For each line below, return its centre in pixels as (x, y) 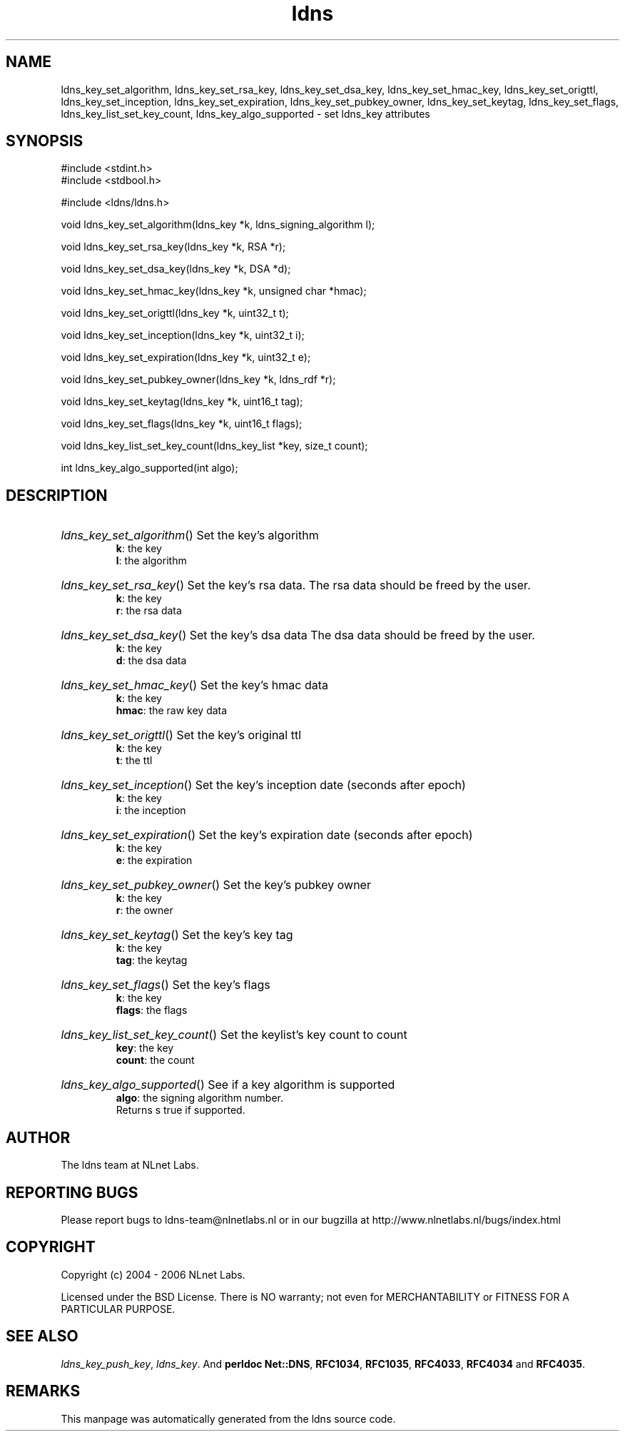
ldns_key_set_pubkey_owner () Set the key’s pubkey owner (216, 885)
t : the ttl (134, 761)
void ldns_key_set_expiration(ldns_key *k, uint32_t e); (186, 357)
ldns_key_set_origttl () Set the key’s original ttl (181, 735)
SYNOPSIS (45, 141)
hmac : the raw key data (172, 711)
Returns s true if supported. (181, 1110)
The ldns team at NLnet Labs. (130, 1165)
